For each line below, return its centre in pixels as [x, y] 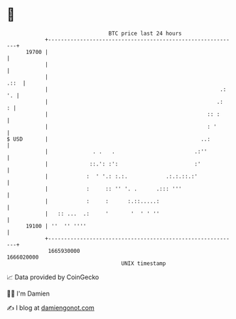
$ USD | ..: [109, 139]
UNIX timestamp [144, 263]
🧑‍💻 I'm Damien [28, 293]
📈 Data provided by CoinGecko [53, 277]
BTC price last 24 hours [145, 33]
